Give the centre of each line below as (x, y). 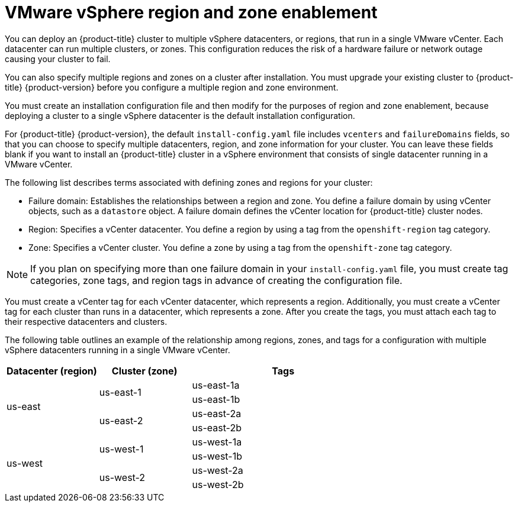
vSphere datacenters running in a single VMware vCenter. (118, 350)
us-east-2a (217, 413)
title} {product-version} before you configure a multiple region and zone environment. (172, 87)
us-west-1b (217, 456)
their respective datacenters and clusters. (86, 321)
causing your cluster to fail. (58, 59)
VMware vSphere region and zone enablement (191, 12)
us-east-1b (216, 399)
